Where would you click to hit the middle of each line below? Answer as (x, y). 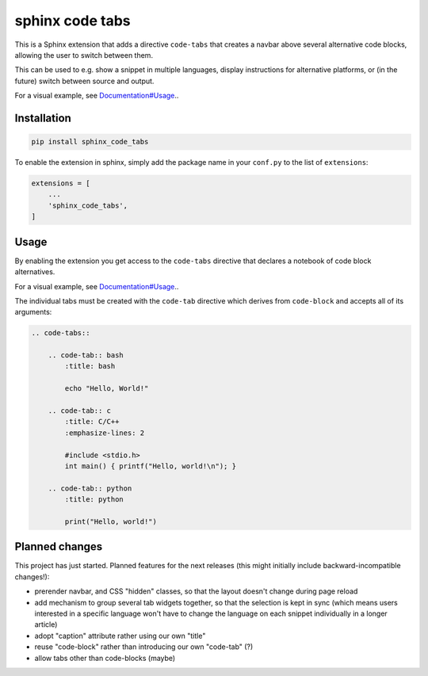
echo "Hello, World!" (107, 389)
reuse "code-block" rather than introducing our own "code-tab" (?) (144, 647)
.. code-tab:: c (79, 411)
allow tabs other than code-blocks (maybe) (105, 658)
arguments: (33, 312)
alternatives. (35, 272)
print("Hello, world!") (111, 521)
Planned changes (59, 547)
